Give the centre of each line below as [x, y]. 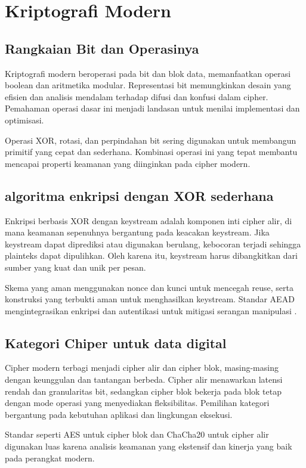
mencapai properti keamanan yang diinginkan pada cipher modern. [128, 163]
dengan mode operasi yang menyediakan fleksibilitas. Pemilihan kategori [137, 403]
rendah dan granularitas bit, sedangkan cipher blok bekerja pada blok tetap [143, 391]
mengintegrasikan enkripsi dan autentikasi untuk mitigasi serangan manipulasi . [151, 310]
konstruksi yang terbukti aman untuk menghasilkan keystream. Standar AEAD [150, 299]
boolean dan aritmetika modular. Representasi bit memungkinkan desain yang [148, 85]
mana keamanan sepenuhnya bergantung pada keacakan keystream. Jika [137, 232]
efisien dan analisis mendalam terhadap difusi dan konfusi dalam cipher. [137, 96]
